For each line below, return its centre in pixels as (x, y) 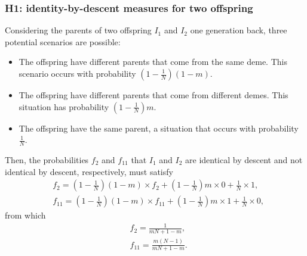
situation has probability (64, 106)
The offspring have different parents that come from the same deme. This (153, 62)
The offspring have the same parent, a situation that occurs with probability (159, 128)
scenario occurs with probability (77, 73)
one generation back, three (239, 30)
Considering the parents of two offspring (78, 30)
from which (25, 215)
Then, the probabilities (47, 160)
